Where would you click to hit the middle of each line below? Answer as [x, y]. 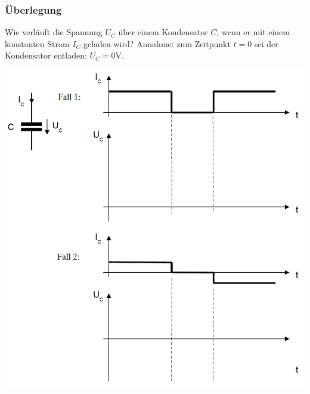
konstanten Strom [37, 43]
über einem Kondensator [163, 32]
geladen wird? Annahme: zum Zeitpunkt [157, 43]
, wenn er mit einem [253, 32]
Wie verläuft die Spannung [54, 32]
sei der [266, 43]
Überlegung [33, 9]
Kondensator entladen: [46, 55]
